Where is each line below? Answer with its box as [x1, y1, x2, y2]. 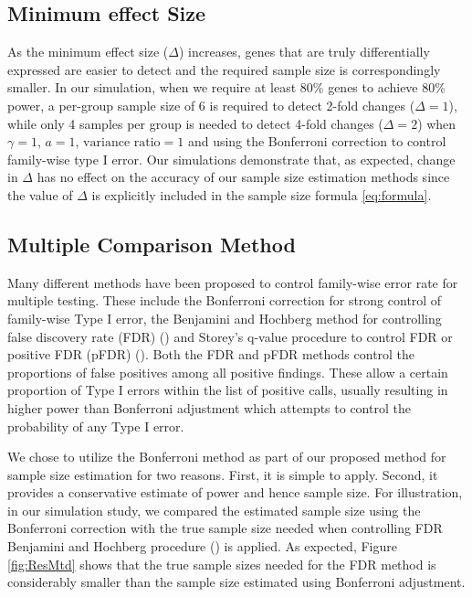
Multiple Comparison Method [7, 229, 296, 258]
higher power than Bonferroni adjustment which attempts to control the [7, 398, 411, 417]
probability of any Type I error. [7, 416, 184, 435]
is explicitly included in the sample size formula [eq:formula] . [91, 185, 432, 204]
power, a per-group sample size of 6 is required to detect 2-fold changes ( [7, 95, 415, 114]
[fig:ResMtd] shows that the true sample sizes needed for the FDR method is [7, 554, 436, 573]
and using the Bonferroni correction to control [187, 132, 446, 151]
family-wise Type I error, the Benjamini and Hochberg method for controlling [7, 308, 442, 327]
